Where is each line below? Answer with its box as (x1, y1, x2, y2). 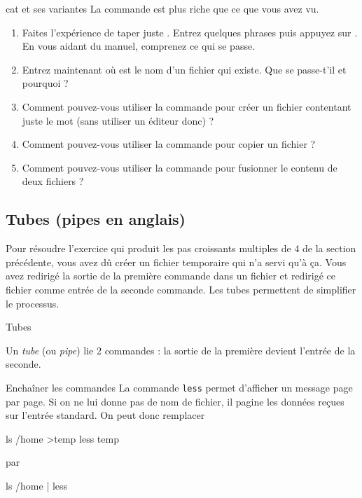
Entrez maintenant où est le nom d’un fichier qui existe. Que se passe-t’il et (22, 62, 347, 76)
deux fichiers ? (22, 174, 84, 188)
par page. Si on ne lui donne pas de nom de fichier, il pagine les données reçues (6, 394, 344, 408)
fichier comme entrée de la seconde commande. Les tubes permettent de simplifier (6, 282, 356, 296)
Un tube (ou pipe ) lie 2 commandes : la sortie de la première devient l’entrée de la (6, 343, 356, 357)
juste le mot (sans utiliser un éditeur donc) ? (22, 113, 214, 127)
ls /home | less (6, 478, 68, 492)
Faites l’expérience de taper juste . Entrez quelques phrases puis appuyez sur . (22, 25, 358, 39)
